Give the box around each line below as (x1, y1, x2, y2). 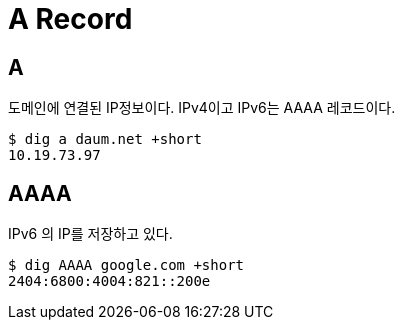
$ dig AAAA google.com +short (8, 257, 245, 274)
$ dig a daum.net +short (8, 131, 202, 148)
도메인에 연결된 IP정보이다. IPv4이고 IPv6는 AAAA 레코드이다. (8, 99, 396, 117)
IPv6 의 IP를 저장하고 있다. (8, 225, 173, 243)
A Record (8, 2, 133, 36)
